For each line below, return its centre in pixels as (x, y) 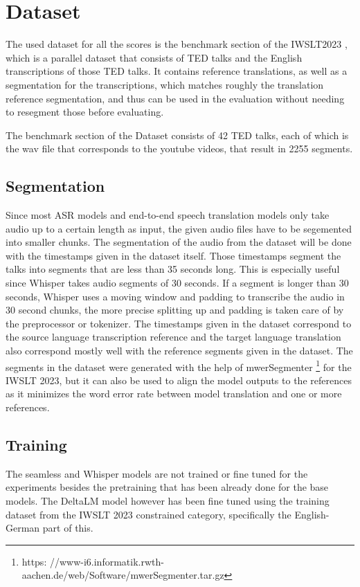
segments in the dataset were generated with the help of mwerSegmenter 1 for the (179, 365)
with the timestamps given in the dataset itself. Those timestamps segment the (173, 255)
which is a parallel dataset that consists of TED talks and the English (154, 57)
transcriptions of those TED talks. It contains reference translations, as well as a (177, 71)
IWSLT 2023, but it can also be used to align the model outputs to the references (179, 380)
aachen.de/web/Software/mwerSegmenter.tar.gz (123, 575)
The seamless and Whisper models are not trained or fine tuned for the (157, 473)
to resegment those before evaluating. (85, 112)
